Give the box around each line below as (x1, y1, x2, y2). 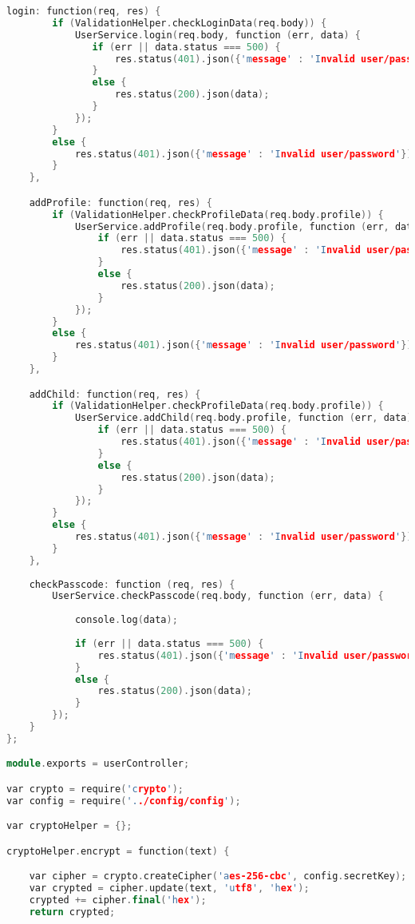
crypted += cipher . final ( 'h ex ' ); (29, 894, 207, 906)
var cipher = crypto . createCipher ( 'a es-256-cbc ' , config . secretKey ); (29, 870, 407, 882)
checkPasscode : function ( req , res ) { (29, 578, 235, 590)
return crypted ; (29, 906, 116, 918)
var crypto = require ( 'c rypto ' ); (6, 783, 184, 795)
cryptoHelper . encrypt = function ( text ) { (6, 845, 230, 857)
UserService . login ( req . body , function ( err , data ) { (74, 29, 361, 41)
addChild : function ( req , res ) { (29, 388, 201, 400)
